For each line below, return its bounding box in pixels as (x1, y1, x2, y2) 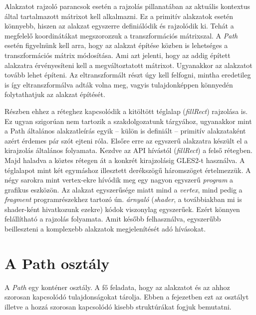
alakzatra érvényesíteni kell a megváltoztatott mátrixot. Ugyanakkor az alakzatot (4, 59, 253, 70)
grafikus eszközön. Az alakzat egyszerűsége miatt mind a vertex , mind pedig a (4, 184, 243, 194)
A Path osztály (4, 252, 110, 273)
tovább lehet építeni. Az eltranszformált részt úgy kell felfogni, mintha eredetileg (4, 69, 251, 80)
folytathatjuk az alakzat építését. (4, 89, 105, 99)
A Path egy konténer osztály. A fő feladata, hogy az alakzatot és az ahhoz (4, 281, 230, 292)
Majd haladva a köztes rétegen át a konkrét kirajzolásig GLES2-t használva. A (4, 154, 245, 165)
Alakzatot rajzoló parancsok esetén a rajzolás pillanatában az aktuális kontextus (4, 1, 251, 11)
